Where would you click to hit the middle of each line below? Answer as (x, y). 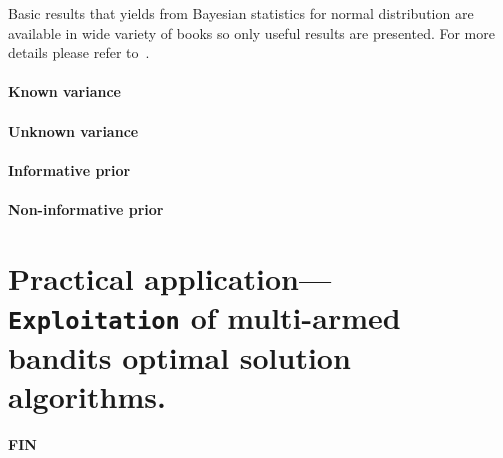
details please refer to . (79, 52)
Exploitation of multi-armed (204, 316)
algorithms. (87, 396)
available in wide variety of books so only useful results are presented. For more (251, 32)
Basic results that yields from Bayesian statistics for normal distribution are (241, 13)
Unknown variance (73, 130)
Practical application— (170, 277)
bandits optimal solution (179, 357)
